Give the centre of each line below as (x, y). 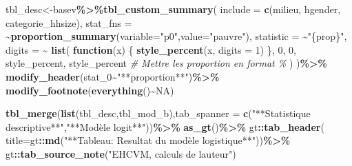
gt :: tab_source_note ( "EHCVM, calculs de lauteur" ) (121, 153)
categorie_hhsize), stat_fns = (69, 22)
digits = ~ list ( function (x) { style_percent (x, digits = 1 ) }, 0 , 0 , (151, 49)
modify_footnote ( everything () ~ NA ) (90, 90)
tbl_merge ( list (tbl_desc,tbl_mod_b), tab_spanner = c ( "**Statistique (158, 113)
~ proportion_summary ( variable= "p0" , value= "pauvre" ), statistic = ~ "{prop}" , (176, 36)
